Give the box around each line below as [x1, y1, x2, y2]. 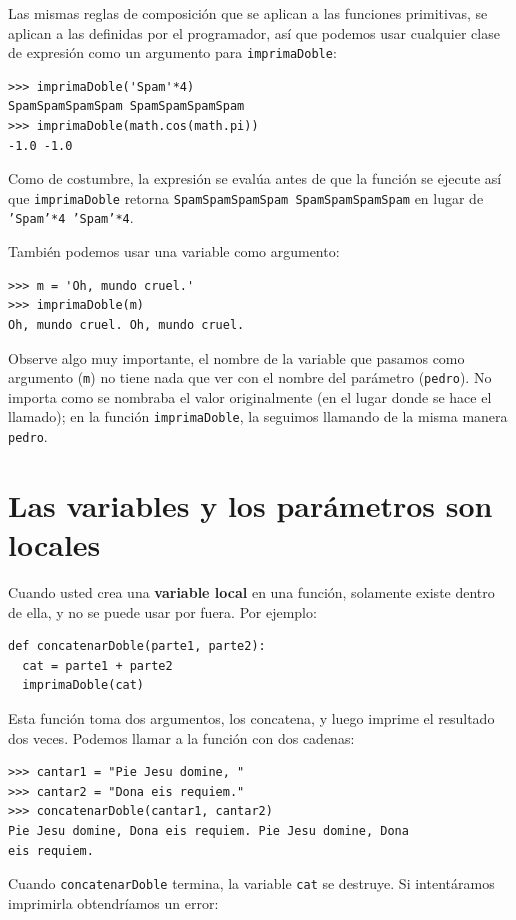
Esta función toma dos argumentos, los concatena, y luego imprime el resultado [8, 707, 495, 728]
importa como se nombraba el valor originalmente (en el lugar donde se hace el [8, 386, 492, 407]
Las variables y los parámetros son [8, 484, 493, 525]
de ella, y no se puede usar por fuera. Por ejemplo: [8, 601, 317, 622]
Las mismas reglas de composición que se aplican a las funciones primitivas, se [8, 3, 488, 23]
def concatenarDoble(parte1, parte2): [8, 639, 266, 654]
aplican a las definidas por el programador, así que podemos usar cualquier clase [8, 22, 500, 43]
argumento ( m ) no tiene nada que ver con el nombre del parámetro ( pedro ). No [8, 367, 492, 388]
